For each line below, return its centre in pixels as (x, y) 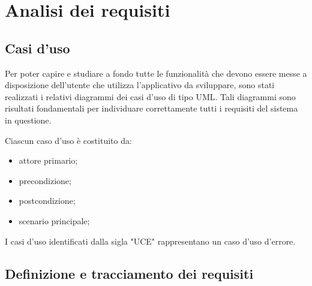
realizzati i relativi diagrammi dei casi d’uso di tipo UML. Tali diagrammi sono (150, 96)
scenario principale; (54, 220)
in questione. (28, 120)
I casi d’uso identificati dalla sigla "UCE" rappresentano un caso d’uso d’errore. (150, 241)
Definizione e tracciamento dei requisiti (129, 273)
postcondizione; (47, 201)
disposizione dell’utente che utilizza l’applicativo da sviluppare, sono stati (140, 85)
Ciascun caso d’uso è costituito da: (68, 140)
